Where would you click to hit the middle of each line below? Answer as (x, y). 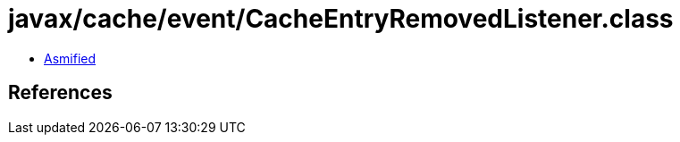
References (60, 93)
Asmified (70, 58)
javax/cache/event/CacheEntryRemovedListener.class (341, 19)
